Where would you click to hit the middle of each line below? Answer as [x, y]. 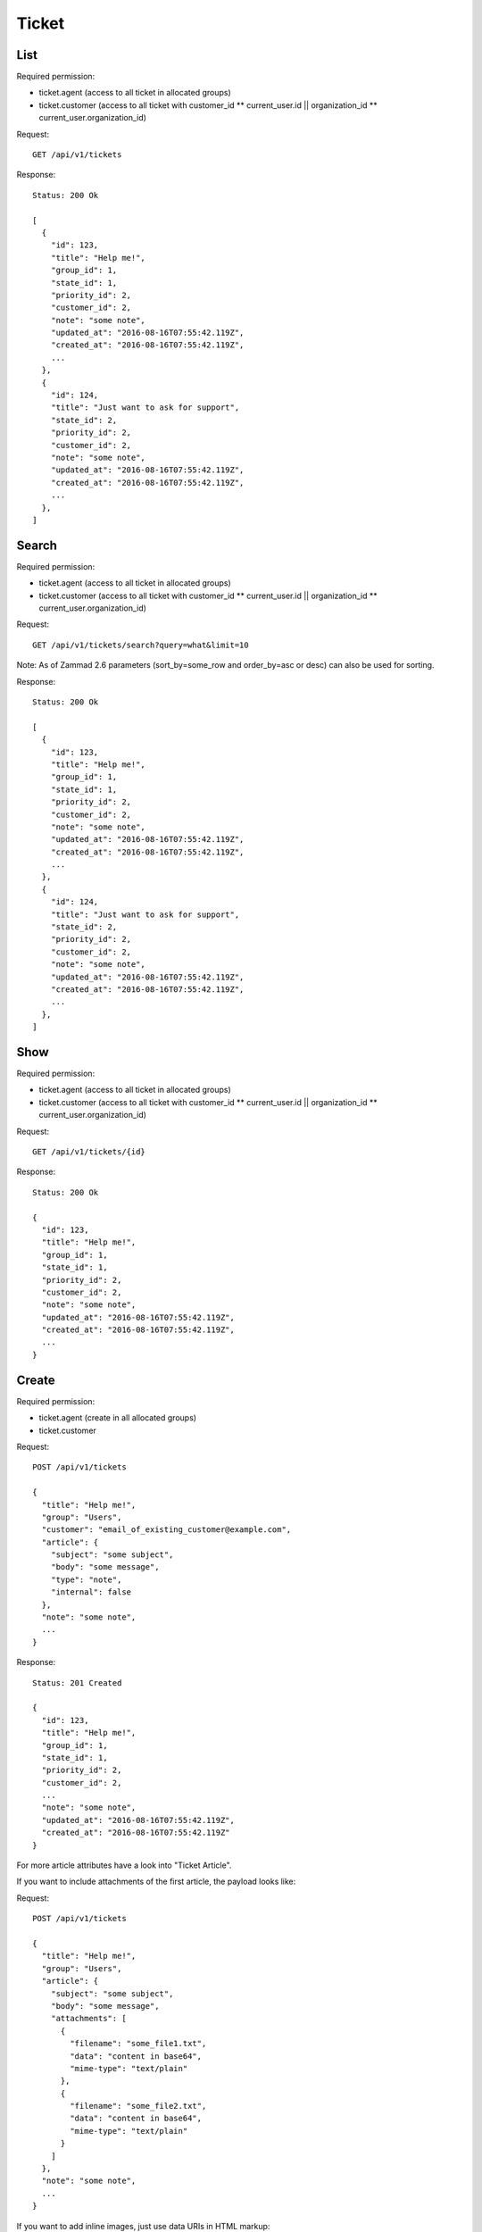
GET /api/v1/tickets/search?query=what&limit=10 [141, 645]
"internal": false [91, 1592]
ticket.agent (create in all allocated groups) [117, 1418]
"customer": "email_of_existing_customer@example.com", [166, 1530]
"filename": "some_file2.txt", [138, 2106]
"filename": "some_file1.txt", [138, 2044]
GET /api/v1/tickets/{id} [89, 1152]
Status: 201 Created [77, 1682]
